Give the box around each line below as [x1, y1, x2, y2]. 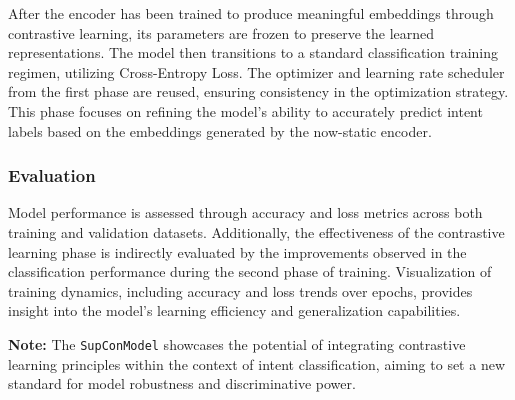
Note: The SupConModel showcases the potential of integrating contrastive [8, 333, 466, 354]
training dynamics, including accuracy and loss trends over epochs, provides [8, 280, 473, 301]
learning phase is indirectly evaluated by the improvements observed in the [8, 241, 467, 262]
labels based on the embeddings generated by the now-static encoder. [8, 120, 432, 141]
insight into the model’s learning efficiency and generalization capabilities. [8, 300, 461, 321]
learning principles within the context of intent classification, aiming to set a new [8, 353, 505, 374]
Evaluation [8, 163, 96, 188]
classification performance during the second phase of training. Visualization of [8, 261, 492, 282]
